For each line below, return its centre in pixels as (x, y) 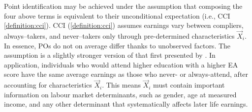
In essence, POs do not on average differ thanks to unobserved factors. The (117, 45)
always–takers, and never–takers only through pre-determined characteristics (119, 36)
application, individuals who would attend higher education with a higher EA (121, 64)
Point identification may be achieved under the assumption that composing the (123, 6)
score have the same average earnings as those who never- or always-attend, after (126, 74)
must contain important (189, 85)
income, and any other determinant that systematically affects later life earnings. (126, 104)
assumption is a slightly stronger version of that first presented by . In (110, 55)
